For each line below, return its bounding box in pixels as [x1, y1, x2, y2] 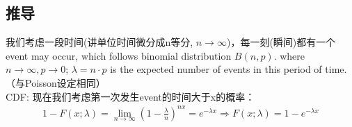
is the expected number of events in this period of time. [110, 62, 347, 76]
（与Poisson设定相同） [6, 75, 106, 90]
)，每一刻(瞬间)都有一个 [226, 35, 336, 49]
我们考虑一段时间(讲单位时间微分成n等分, [6, 35, 193, 49]
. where [273, 48, 305, 62]
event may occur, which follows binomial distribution [6, 48, 232, 62]
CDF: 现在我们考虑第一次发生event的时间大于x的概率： [6, 89, 255, 103]
